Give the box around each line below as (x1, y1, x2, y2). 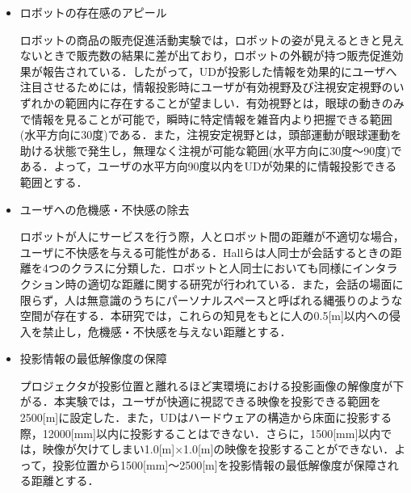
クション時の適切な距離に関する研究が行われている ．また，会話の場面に (19, 275, 404, 292)
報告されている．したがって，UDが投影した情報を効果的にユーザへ (42, 62, 397, 79)
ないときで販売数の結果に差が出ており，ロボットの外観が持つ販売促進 (19, 47, 392, 64)
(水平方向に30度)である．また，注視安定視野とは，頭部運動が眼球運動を (19, 126, 402, 143)
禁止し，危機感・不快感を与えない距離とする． (42, 322, 291, 339)
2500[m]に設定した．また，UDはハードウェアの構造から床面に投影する (19, 409, 392, 426)
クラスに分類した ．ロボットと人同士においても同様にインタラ (70, 259, 398, 276)
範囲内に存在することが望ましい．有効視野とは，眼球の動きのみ (65, 94, 405, 111)
